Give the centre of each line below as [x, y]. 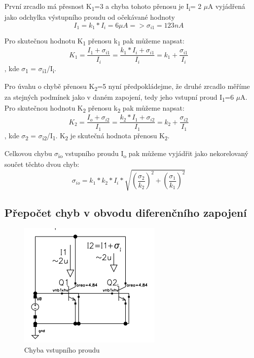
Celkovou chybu [28, 153]
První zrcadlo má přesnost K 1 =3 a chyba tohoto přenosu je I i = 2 [103, 7]
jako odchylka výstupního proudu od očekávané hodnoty [90, 17]
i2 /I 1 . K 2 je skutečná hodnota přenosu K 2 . [106, 136]
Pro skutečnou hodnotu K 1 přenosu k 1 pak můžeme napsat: [94, 41]
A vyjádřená [226, 6]
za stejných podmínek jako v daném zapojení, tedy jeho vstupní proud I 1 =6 [119, 98]
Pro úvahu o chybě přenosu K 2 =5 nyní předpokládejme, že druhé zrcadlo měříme [127, 86]
